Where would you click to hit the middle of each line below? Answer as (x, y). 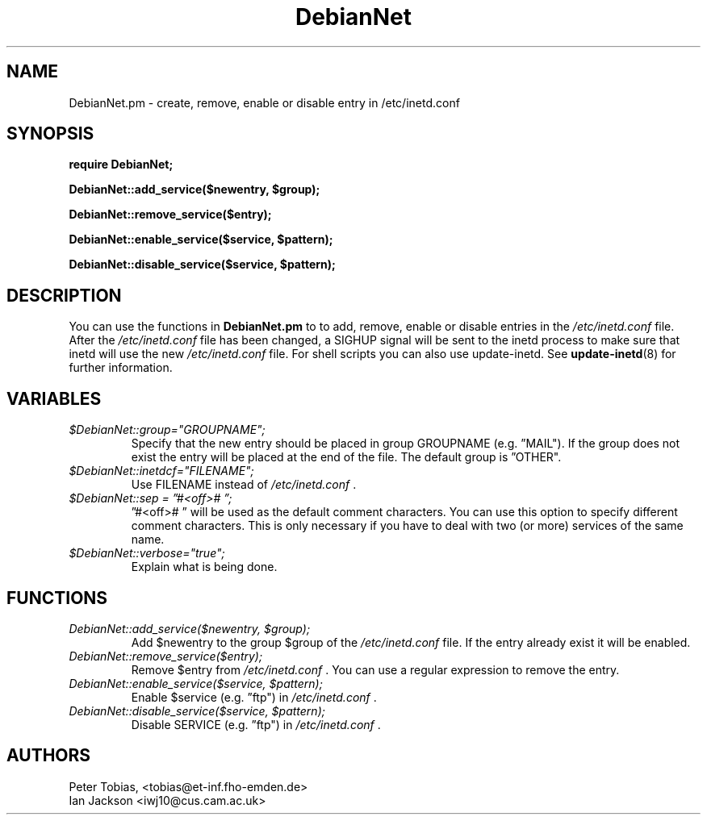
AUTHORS (49, 756)
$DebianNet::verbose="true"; (147, 553)
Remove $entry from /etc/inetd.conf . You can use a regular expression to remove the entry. (375, 669)
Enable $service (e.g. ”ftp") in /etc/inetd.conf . (254, 697)
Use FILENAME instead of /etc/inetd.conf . (244, 485)
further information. (121, 368)
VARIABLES (54, 398)
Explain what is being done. (204, 567)
